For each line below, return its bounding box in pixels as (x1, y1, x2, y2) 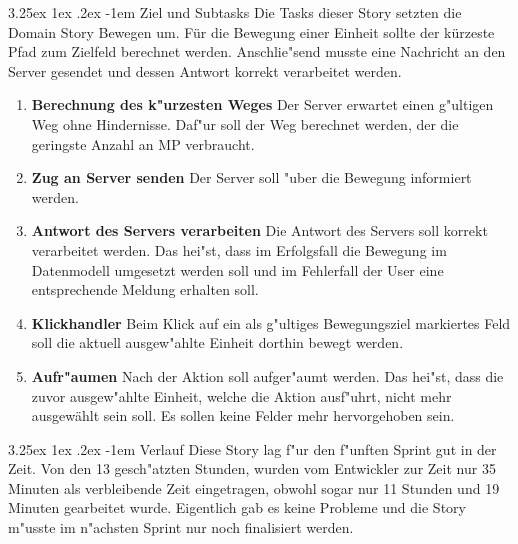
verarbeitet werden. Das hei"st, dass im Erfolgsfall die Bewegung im (31, 239, 447, 260)
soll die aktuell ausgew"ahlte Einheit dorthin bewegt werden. (31, 332, 404, 353)
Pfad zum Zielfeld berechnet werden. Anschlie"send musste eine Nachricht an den (8, 41, 506, 62)
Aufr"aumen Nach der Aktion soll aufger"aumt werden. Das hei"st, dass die (31, 365, 504, 386)
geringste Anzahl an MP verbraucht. (31, 133, 255, 154)
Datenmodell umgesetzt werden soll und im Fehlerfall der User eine (31, 259, 444, 280)
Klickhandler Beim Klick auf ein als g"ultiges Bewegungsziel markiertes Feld (31, 312, 511, 333)
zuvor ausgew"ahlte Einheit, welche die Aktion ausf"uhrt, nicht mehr (31, 385, 452, 406)
